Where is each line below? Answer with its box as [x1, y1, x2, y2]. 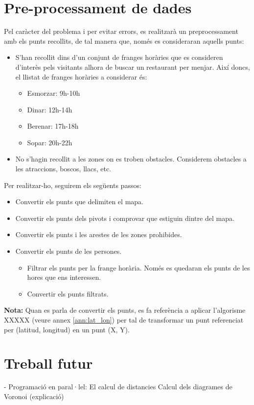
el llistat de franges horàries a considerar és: [15, 71, 147, 81]
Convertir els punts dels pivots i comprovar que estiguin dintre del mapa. [15, 213, 234, 223]
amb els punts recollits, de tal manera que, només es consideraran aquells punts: [4, 35, 244, 46]
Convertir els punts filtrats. [27, 288, 109, 298]
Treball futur [4, 353, 93, 373]
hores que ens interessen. [27, 272, 101, 282]
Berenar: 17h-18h [27, 121, 79, 131]
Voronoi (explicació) [4, 391, 64, 401]
